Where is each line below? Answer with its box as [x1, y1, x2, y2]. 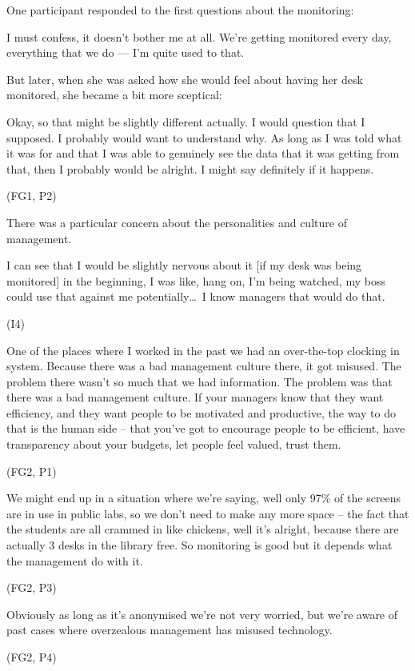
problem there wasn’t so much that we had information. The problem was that [6, 373, 393, 389]
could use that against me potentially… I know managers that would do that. [6, 288, 385, 305]
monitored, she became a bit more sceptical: [6, 86, 222, 103]
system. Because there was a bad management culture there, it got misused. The [6, 357, 401, 374]
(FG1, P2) [6, 187, 57, 204]
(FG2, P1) [6, 462, 57, 479]
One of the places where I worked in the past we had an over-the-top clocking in [6, 341, 400, 358]
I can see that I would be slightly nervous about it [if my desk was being [6, 257, 362, 274]
